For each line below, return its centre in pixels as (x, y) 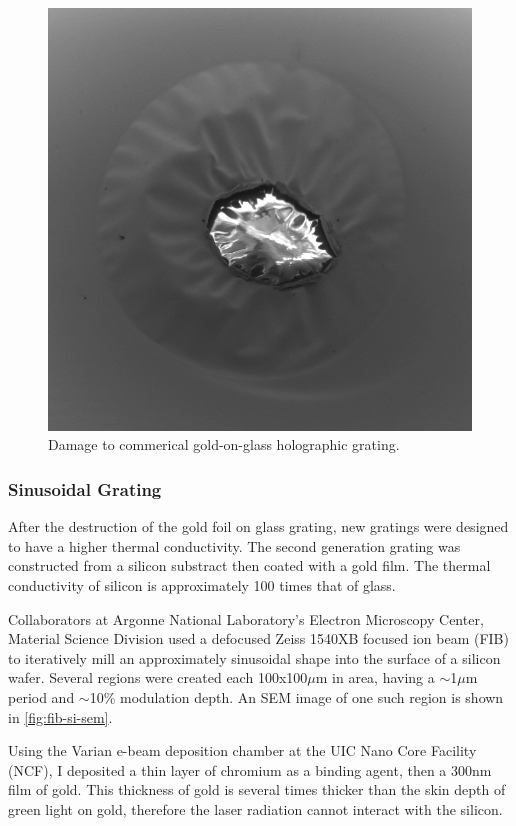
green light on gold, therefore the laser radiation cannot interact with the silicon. (255, 809)
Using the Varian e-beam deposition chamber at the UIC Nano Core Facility (242, 750)
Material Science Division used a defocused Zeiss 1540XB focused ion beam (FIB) (258, 638)
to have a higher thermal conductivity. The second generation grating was (234, 545)
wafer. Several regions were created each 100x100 (158, 677)
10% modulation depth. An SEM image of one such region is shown (296, 697)
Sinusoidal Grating (85, 489)
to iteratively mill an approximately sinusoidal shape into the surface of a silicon (254, 657)
